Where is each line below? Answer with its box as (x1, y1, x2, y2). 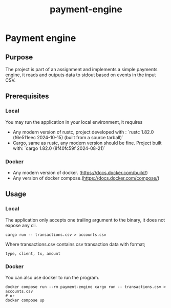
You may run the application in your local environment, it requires (5, 119, 143, 125)
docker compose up (5, 298, 45, 303)
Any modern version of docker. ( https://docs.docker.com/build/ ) (12, 169, 148, 175)
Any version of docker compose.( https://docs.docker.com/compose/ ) (12, 175, 160, 181)
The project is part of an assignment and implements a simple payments (5, 67, 158, 72)
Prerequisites (5, 92, 49, 101)
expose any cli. (5, 222, 37, 228)
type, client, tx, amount (5, 251, 60, 256)
